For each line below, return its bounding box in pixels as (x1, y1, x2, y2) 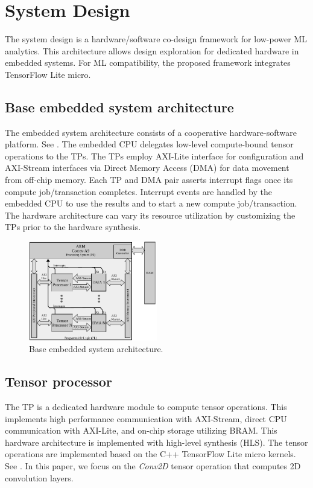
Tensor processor (5, 372, 112, 391)
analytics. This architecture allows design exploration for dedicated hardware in (5, 44, 299, 57)
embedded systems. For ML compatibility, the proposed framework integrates (5, 56, 291, 69)
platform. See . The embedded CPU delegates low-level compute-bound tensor (5, 138, 294, 150)
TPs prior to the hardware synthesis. (5, 220, 141, 233)
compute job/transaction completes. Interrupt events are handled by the (5, 185, 272, 197)
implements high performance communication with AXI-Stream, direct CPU (5, 412, 287, 425)
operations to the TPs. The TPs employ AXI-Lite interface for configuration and (5, 149, 304, 162)
